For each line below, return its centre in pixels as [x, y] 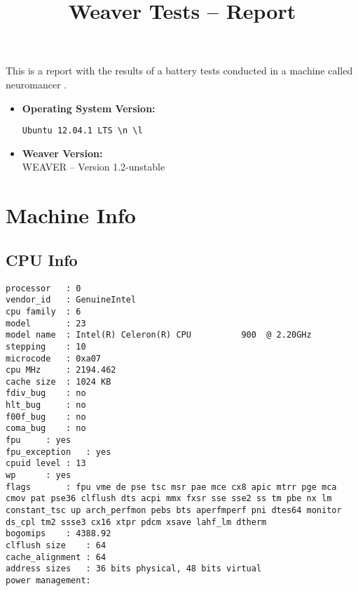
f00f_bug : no [46, 417]
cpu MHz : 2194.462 [61, 370]
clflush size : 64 [56, 546]
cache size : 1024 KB [58, 381]
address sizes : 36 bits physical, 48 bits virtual [134, 569]
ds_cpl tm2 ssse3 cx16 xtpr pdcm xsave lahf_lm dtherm [136, 522]
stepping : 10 [46, 346]
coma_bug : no [46, 429]
